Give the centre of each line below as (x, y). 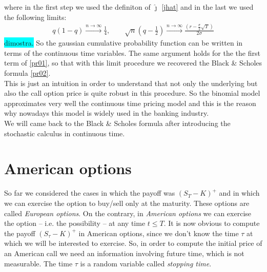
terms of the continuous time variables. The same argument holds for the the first (132, 53)
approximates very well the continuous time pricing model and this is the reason (130, 103)
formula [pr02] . (27, 73)
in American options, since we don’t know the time (159, 233)
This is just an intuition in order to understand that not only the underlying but (131, 83)
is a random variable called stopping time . (146, 263)
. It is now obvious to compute (212, 223)
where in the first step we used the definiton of (77, 7)
